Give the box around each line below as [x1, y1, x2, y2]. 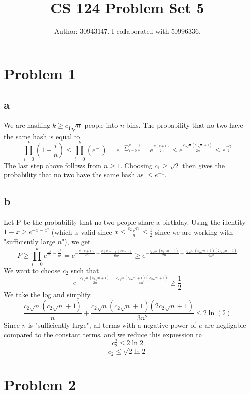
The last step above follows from [4, 160, 101, 170]
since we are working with [155, 226, 233, 237]
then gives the [182, 160, 225, 170]
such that [71, 265, 99, 275]
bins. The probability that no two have [126, 120, 243, 130]
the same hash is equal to [4, 131, 80, 141]
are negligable [204, 319, 246, 330]
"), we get [61, 236, 91, 247]
